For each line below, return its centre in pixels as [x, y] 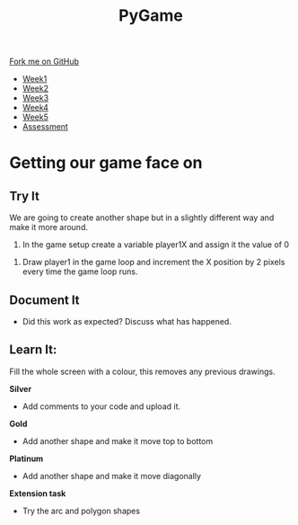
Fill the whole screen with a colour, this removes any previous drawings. [142, 371]
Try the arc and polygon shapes [81, 511]
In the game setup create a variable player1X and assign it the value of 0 [156, 245]
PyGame [151, 16]
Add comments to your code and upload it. [101, 406]
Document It [44, 300]
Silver [21, 388]
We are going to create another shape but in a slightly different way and [142, 218]
